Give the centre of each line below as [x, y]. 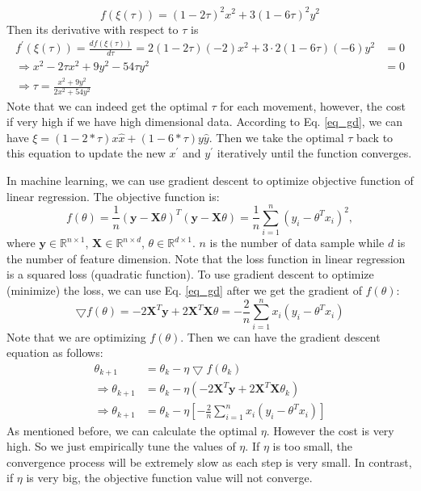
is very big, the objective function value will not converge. [169, 478]
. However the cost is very [330, 430]
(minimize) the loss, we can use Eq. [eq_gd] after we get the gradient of [184, 290]
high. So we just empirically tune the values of [121, 446]
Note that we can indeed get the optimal [107, 105]
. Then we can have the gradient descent [280, 336]
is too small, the [313, 446]
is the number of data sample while [297, 243]
